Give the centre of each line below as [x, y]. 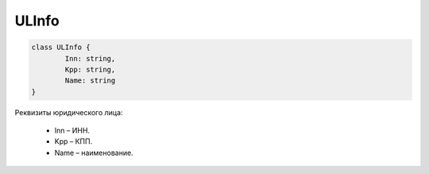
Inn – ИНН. [72, 130]
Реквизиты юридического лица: [69, 112]
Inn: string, [90, 58]
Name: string [90, 81]
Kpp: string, [90, 69]
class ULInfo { [61, 47]
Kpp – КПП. [73, 141]
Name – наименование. [94, 153]
